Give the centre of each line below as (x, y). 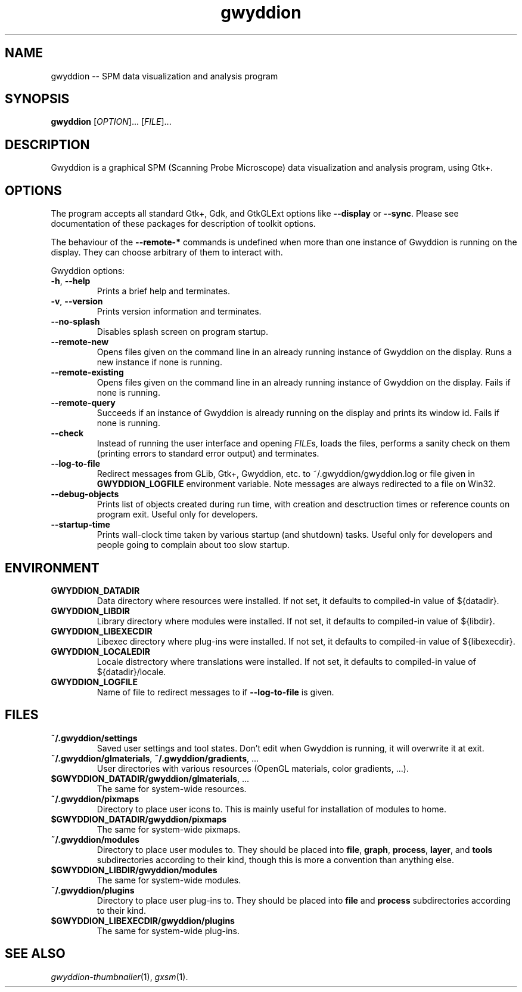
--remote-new (80, 342)
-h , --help (71, 281)
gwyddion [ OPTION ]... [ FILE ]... (111, 122)
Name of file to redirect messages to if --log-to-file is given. (215, 692)
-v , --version (77, 301)
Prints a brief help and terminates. (163, 291)
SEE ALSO (35, 954)
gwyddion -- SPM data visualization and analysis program (164, 76)
